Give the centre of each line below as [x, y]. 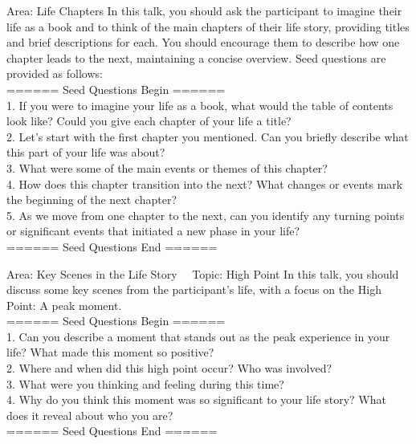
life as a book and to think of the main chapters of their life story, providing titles [208, 26]
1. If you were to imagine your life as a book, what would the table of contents [200, 105]
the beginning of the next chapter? [92, 200]
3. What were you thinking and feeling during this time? [145, 383]
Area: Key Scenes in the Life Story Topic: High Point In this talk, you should [203, 273]
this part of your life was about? [86, 152]
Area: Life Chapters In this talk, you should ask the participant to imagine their [204, 10]
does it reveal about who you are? [90, 415]
